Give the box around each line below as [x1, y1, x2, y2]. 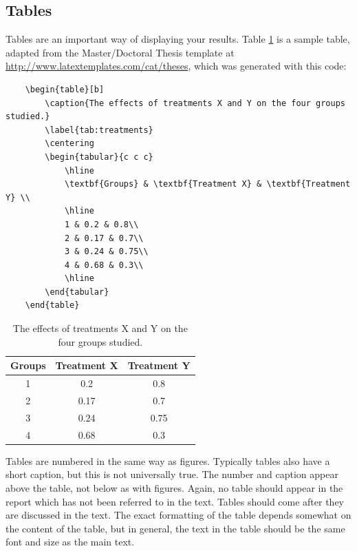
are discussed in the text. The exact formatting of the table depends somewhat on [6, 508, 351, 522]
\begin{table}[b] [25, 84, 105, 94]
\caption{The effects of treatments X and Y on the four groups [45, 98, 345, 108]
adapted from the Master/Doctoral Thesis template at [6, 45, 235, 59]
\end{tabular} [45, 287, 109, 297]
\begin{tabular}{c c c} [45, 152, 153, 162]
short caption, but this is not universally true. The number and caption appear [6, 467, 338, 481]
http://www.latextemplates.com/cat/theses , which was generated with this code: [6, 59, 347, 73]
